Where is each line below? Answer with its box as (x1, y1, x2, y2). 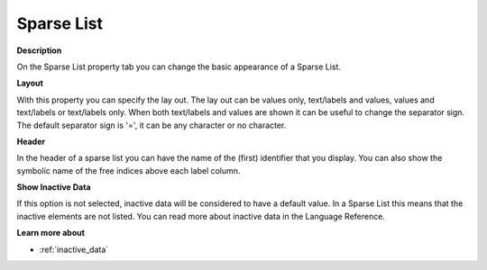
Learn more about (16, 228, 86, 238)
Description (16, 45, 62, 56)
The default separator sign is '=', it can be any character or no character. (16, 120, 287, 130)
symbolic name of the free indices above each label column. (16, 165, 241, 175)
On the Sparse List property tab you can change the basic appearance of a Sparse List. (16, 61, 342, 72)
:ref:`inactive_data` (39, 244, 109, 255)
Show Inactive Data (16, 182, 91, 193)
